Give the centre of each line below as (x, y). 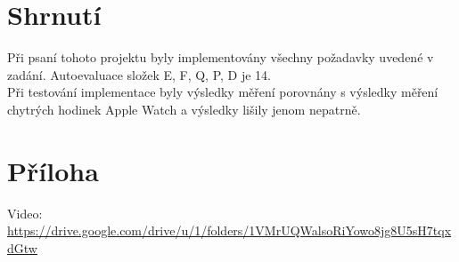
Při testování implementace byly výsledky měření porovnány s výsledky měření (223, 92)
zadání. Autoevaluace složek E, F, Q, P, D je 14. (139, 74)
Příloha (53, 170)
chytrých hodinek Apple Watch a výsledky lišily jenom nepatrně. (184, 109)
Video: (25, 213)
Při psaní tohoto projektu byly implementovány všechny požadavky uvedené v (221, 57)
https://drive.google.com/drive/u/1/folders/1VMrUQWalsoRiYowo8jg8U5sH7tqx (229, 230)
